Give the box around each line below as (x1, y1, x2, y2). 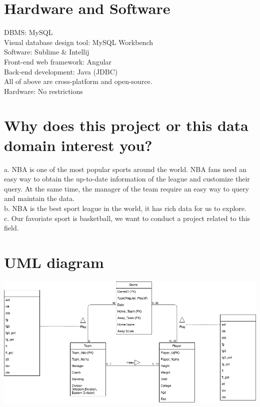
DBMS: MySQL (4, 27, 53, 37)
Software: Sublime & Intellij (4, 46, 89, 57)
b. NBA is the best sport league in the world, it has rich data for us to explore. (4, 202, 246, 213)
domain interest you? (4, 134, 152, 155)
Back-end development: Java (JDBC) (4, 66, 118, 76)
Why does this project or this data (4, 115, 248, 135)
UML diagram (4, 251, 104, 272)
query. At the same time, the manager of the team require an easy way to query (4, 183, 249, 193)
